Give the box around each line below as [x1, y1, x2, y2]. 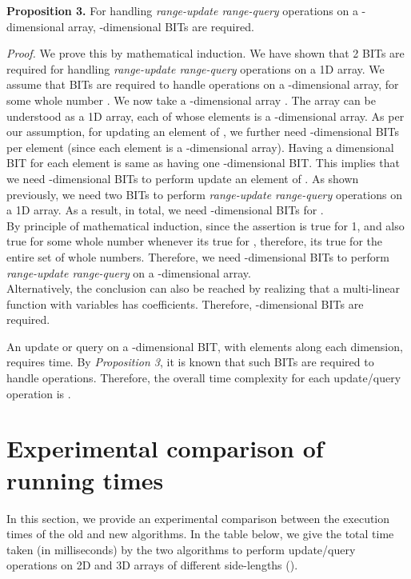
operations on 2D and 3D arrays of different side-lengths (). [6, 557, 298, 573]
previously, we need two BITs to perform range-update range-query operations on [6, 186, 402, 202]
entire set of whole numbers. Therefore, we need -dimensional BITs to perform [6, 248, 390, 265]
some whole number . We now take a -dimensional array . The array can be [6, 91, 376, 108]
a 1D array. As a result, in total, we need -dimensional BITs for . [6, 202, 324, 218]
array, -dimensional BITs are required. [68, 18, 254, 34]
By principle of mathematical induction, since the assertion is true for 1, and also [6, 217, 405, 234]
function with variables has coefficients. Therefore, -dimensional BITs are [6, 295, 364, 312]
